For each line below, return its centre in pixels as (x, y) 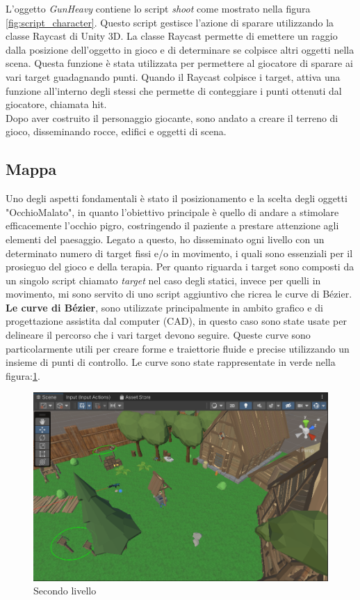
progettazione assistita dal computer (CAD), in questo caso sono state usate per (176, 321)
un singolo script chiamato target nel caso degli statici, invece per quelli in (163, 280)
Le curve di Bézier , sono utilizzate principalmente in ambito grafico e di (164, 307)
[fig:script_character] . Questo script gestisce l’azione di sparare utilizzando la (170, 22)
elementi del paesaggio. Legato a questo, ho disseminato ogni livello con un (165, 239)
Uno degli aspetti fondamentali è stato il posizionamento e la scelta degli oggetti (177, 198)
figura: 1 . (23, 375)
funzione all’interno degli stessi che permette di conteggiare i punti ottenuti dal (174, 90)
